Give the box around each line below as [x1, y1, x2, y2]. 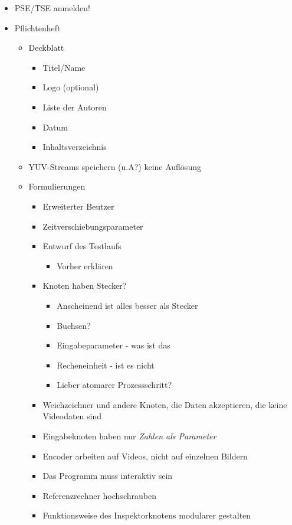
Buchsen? [57, 319, 91, 331]
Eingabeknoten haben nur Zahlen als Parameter [42, 430, 216, 442]
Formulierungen [28, 180, 86, 193]
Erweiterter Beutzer [42, 200, 114, 212]
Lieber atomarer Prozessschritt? [57, 379, 172, 391]
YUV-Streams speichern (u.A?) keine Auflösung [28, 160, 201, 172]
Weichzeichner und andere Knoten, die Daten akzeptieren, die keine [42, 398, 287, 410]
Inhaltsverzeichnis [42, 141, 107, 153]
